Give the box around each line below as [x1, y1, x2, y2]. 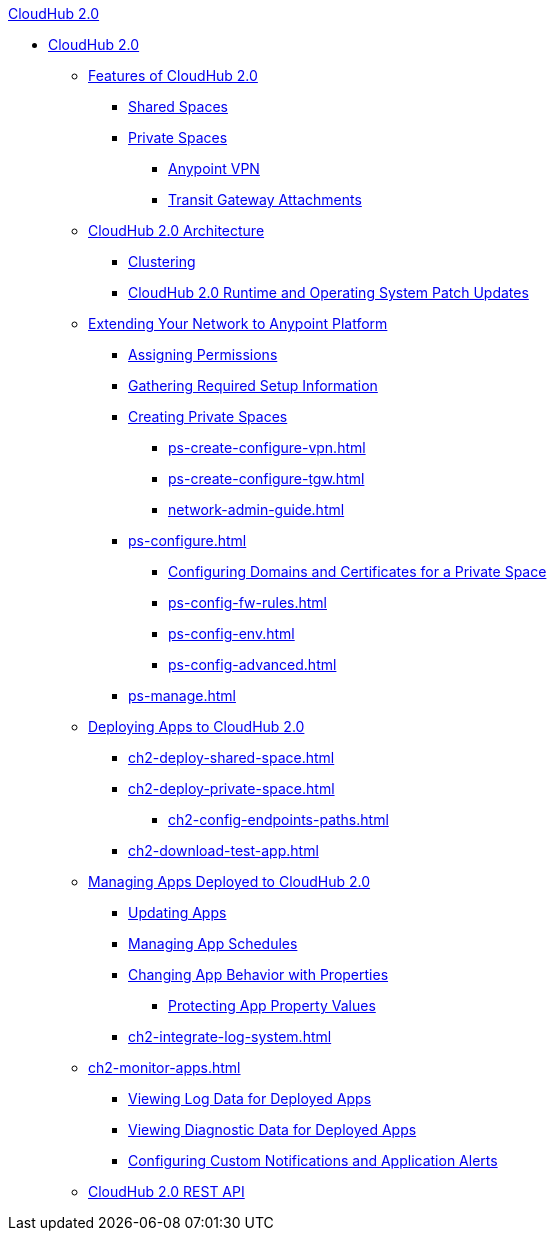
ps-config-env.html [168, 625, 295, 642]
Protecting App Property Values [168, 997, 376, 1014]
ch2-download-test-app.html [128, 842, 319, 859]
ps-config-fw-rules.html [168, 594, 327, 611]
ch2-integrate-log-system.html [128, 1028, 332, 1045]
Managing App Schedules [128, 935, 298, 952]
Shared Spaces [128, 98, 228, 115]
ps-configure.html [128, 532, 247, 549]
